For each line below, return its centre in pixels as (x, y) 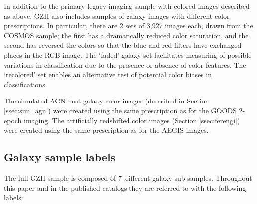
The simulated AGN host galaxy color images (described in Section (107, 101)
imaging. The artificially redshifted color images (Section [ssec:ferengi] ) (132, 120)
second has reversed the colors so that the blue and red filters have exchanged (123, 45)
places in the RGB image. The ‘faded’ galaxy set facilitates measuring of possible (128, 54)
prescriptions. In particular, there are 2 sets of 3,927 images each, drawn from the (128, 26)
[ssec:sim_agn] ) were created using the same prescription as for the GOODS (120, 110)
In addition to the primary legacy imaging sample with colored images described (127, 6)
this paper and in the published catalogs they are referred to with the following (125, 187)
